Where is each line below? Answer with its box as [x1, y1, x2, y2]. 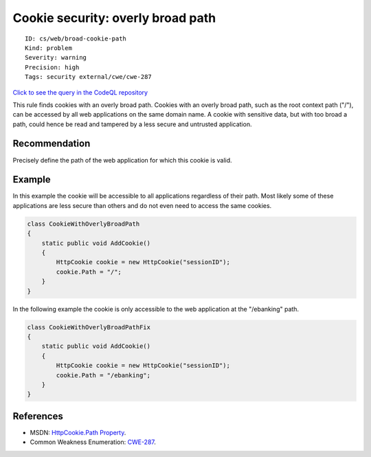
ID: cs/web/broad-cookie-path [25, 34, 127, 43]
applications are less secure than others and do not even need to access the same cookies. [12, 201, 272, 209]
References [12, 410, 63, 422]
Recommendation [12, 138, 91, 150]
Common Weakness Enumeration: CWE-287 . [30, 438, 156, 446]
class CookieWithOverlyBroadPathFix [27, 323, 151, 331]
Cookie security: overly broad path [12, 10, 216, 25]
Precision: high [25, 63, 80, 71]
